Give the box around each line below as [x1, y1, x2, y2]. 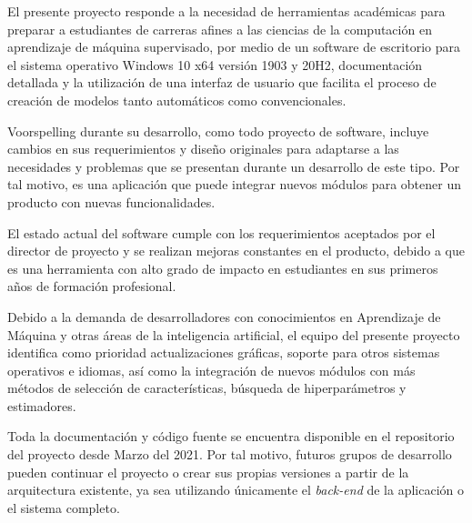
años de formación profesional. [7, 277, 176, 296]
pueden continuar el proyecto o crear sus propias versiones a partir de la [7, 462, 409, 481]
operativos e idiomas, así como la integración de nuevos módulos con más [7, 360, 416, 379]
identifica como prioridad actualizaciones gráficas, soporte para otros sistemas [7, 343, 440, 362]
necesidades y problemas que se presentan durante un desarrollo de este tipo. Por [7, 156, 460, 176]
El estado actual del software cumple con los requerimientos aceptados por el [7, 223, 436, 242]
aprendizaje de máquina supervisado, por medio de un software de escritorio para [7, 37, 460, 56]
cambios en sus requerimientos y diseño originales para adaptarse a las [7, 139, 399, 158]
